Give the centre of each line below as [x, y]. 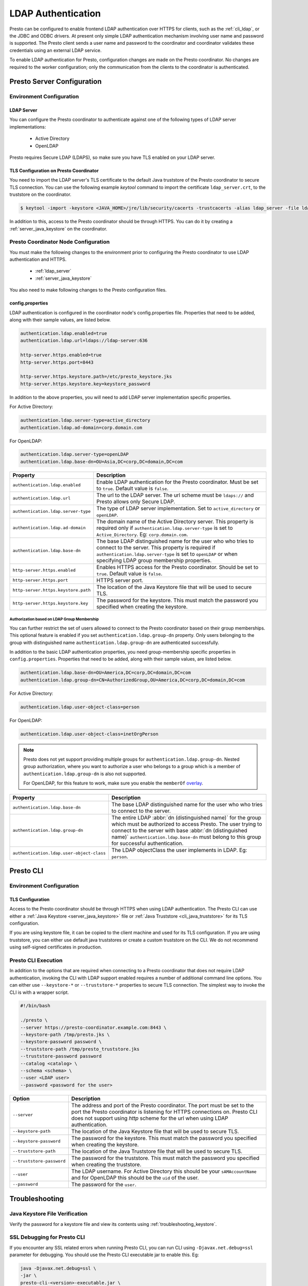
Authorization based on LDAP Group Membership [54, 619]
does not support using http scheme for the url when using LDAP [150, 1118]
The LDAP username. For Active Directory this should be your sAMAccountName [164, 1171]
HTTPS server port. [120, 580]
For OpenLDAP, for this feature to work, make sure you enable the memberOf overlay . [113, 783]
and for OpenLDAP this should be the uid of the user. [135, 1177]
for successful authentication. [147, 843]
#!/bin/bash [35, 1006]
